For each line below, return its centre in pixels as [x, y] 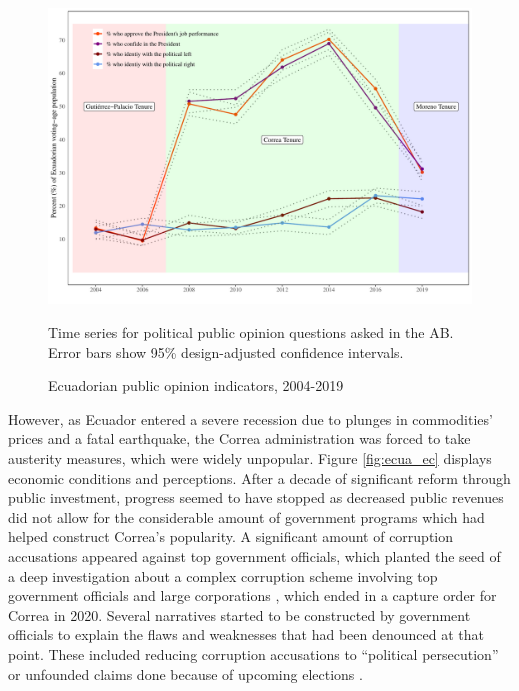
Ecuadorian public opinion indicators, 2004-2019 [196, 385]
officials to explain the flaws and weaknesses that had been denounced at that [246, 634]
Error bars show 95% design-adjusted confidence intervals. [226, 351]
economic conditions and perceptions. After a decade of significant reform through [259, 477]
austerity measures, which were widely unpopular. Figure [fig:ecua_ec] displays [250, 458]
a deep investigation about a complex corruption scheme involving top [223, 575]
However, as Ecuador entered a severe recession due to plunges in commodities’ [250, 418]
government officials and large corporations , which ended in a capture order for [252, 595]
